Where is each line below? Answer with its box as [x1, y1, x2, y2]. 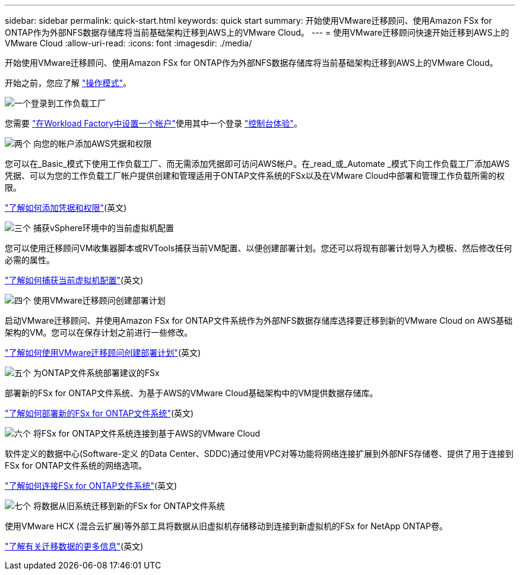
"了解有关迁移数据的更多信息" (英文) [5, 541, 144, 551]
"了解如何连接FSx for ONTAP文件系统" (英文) [5, 481, 177, 491]
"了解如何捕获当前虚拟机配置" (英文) [5, 275, 144, 285]
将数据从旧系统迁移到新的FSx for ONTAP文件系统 [33, 501, 225, 511]
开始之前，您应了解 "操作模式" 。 [5, 78, 131, 88]
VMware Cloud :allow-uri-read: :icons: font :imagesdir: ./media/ [5, 38, 252, 48]
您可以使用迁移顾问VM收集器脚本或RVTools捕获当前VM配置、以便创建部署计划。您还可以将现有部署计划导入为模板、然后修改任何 [5, 243, 512, 253]
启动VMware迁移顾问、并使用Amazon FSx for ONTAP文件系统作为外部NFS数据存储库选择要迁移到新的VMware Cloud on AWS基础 [5, 315, 513, 326]
